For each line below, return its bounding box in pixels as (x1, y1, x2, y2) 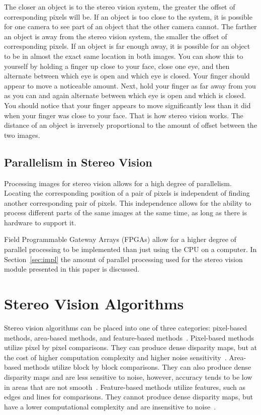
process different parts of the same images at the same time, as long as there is (4, 207, 247, 218)
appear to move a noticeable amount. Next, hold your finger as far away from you (4, 80, 256, 91)
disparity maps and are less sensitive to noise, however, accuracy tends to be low (4, 371, 252, 382)
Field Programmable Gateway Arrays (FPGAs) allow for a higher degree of (4, 234, 236, 244)
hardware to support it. (4, 217, 76, 227)
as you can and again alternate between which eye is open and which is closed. (4, 90, 246, 101)
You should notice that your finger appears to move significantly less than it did (4, 100, 251, 110)
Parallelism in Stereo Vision (4, 154, 152, 170)
